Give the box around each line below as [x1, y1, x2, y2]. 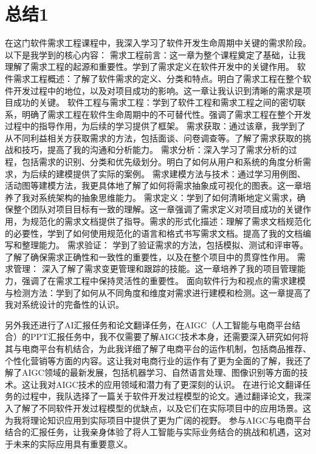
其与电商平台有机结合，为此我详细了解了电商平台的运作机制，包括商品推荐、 [5, 342, 311, 354]
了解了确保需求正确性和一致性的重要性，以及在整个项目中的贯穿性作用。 [5, 250, 294, 263]
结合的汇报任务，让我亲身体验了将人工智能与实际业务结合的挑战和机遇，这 [5, 425, 303, 438]
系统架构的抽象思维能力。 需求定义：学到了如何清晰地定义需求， [38, 191, 297, 203]
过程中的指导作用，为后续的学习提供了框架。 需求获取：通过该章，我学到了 [5, 120, 306, 132]
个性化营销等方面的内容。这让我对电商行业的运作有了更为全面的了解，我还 [5, 354, 303, 367]
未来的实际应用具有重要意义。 [13, 437, 132, 450]
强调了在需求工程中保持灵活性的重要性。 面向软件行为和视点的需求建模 [21, 274, 306, 286]
